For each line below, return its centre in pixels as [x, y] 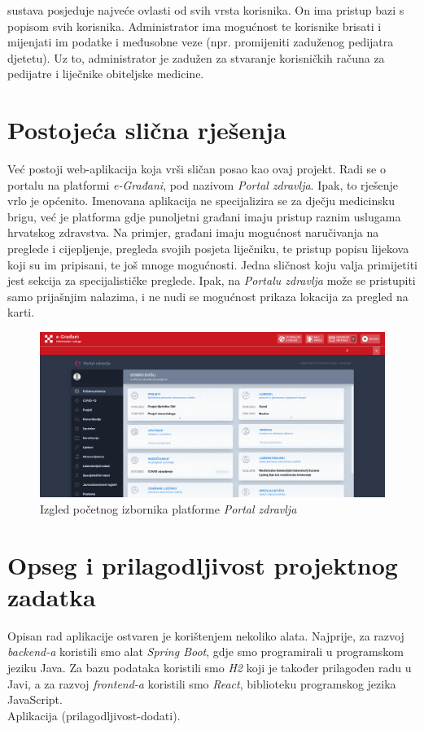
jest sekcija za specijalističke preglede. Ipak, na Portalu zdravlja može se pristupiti [212, 280]
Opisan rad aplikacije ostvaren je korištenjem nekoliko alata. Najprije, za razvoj [206, 635]
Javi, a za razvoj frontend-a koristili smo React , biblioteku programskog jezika [202, 683]
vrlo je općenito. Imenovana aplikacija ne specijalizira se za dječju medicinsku [201, 201]
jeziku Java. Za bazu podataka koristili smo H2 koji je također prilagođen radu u [210, 668]
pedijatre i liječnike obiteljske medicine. [106, 74]
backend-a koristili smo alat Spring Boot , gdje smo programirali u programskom [205, 651]
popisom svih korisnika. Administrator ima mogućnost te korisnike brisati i [195, 26]
